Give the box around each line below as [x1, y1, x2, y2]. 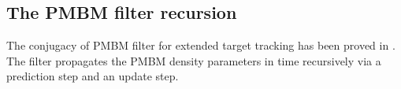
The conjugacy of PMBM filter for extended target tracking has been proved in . [6, 37, 395, 54]
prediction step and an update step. [6, 68, 179, 84]
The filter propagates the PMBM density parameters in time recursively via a [6, 52, 381, 69]
